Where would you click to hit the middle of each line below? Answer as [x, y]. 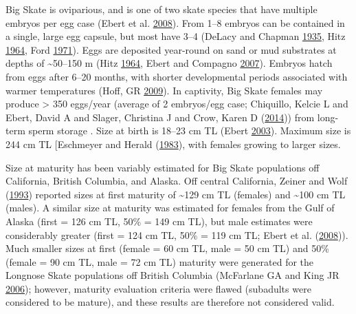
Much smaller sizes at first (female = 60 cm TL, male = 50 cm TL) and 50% [167, 248]
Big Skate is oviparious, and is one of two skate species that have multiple [162, 9]
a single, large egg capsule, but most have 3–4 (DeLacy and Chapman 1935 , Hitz [176, 36]
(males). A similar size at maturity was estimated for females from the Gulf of [170, 208]
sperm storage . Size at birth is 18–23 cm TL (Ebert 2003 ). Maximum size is [190, 130]
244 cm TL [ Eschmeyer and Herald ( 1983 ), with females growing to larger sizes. [173, 144]
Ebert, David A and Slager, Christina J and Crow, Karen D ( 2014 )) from [160, 117]
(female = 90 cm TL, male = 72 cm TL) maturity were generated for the [160, 261]
